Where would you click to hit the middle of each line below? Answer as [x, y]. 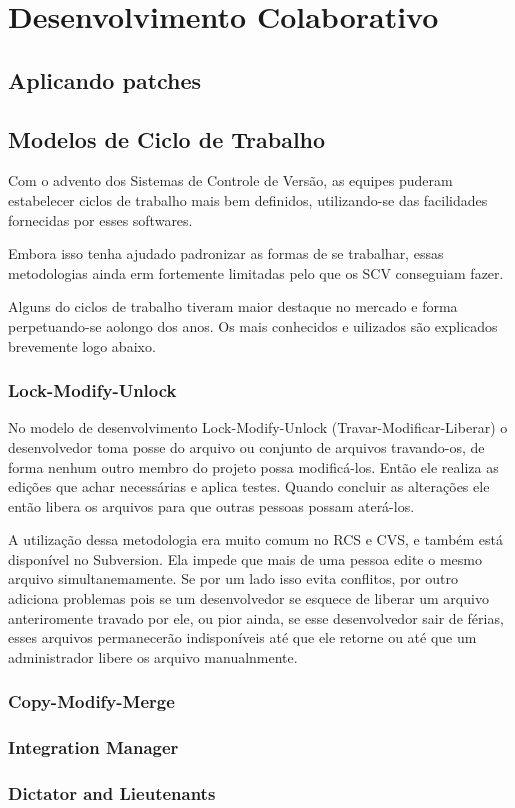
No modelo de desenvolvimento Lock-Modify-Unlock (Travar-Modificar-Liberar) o [258, 427]
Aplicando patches [105, 79]
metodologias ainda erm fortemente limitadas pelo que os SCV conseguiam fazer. [256, 272]
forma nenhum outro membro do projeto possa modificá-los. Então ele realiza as [253, 466]
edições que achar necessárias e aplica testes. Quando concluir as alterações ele [249, 486]
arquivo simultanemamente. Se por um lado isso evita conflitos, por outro [233, 578]
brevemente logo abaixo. [82, 345]
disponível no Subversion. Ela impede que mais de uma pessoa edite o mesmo [245, 558]
